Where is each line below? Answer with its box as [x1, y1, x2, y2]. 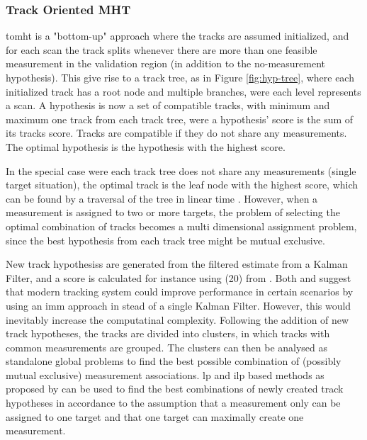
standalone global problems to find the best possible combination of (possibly [6, 354, 341, 368]
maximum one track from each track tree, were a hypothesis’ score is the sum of [6, 111, 354, 126]
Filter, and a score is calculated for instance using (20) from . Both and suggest [6, 270, 351, 285]
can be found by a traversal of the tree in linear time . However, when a [6, 191, 318, 205]
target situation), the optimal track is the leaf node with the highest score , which [6, 177, 358, 192]
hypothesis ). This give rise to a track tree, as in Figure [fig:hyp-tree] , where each [6, 70, 354, 84]
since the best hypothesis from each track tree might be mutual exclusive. [6, 232, 325, 247]
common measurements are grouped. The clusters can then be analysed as [6, 339, 328, 354]
